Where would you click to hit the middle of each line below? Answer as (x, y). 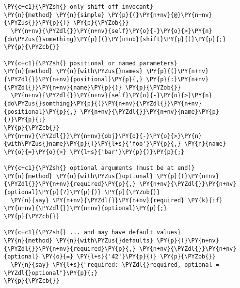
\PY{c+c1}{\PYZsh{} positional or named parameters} (91, 63)
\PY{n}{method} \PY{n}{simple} (54, 15)
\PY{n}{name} (205, 144)
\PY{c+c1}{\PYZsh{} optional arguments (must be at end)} (99, 168)
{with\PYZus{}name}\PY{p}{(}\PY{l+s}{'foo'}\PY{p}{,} (93, 144)
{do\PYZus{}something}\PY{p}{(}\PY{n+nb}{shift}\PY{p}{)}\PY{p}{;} (115, 39)
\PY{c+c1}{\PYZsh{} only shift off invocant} (79, 7)
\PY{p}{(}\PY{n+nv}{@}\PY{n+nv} (160, 15)
